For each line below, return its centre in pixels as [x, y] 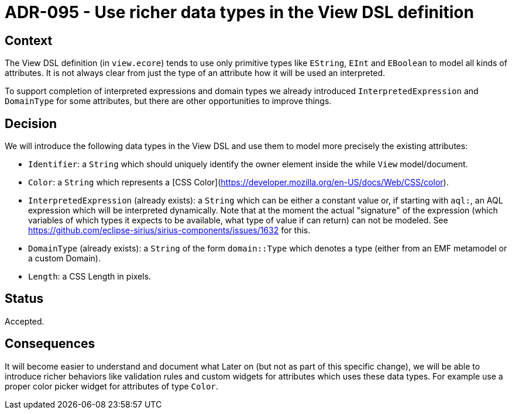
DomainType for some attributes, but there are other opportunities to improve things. [168, 101]
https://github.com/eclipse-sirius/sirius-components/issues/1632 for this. [169, 230]
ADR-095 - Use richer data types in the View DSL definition [239, 12]
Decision [31, 123]
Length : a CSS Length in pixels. [90, 277]
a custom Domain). [64, 258]
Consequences [50, 344]
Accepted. [25, 321]
